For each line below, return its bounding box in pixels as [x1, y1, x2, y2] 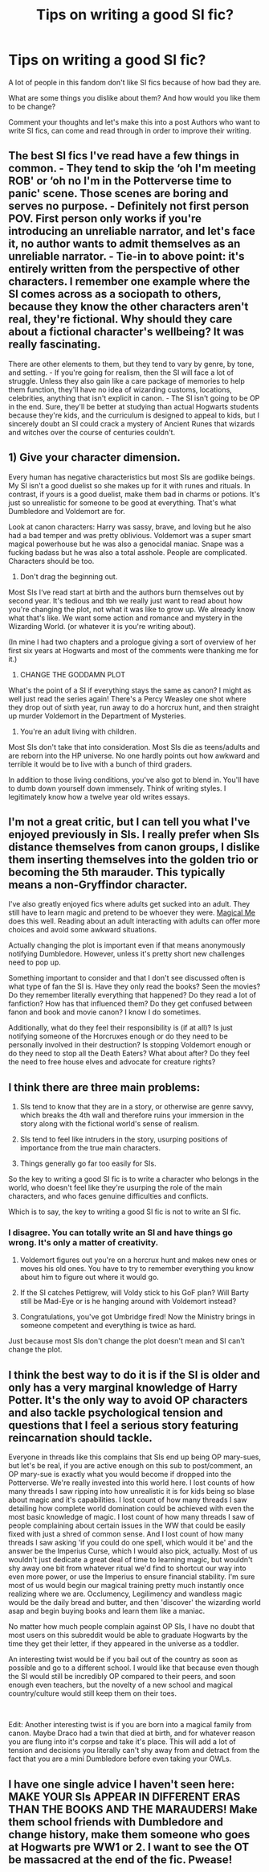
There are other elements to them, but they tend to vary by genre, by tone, [8, 359, 255, 368]
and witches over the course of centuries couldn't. [8, 427, 175, 437]
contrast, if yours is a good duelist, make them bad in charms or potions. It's [8, 489, 261, 499]
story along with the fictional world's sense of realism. [19, 1119, 199, 1129]
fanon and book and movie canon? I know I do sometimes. [8, 1007, 202, 1017]
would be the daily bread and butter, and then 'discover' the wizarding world [8, 1598, 261, 1607]
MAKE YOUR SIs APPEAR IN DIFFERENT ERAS [8, 1790, 241, 1804]
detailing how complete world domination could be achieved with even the [8, 1504, 255, 1513]
